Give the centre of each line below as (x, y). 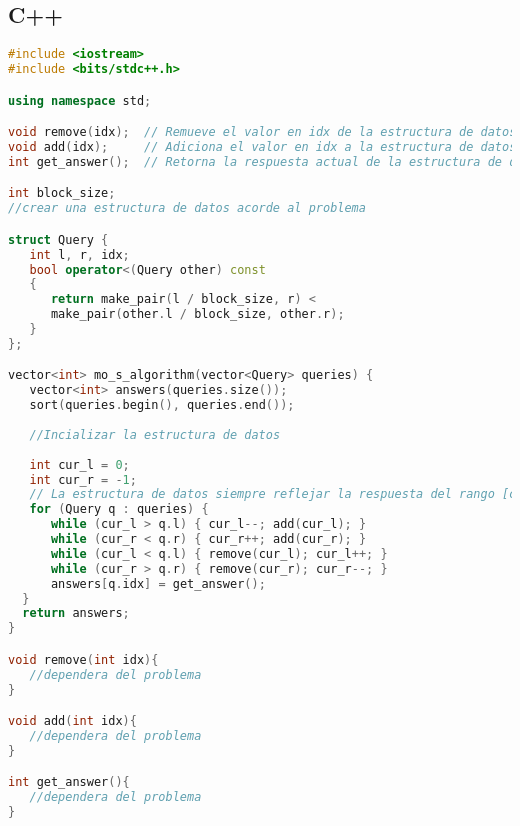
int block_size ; (62, 193)
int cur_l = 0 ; (79, 464)
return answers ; (76, 613)
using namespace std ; (80, 100)
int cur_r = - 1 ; (83, 479)
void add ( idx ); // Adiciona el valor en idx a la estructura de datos (262, 147)
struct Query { (58, 239)
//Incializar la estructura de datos (155, 434)
